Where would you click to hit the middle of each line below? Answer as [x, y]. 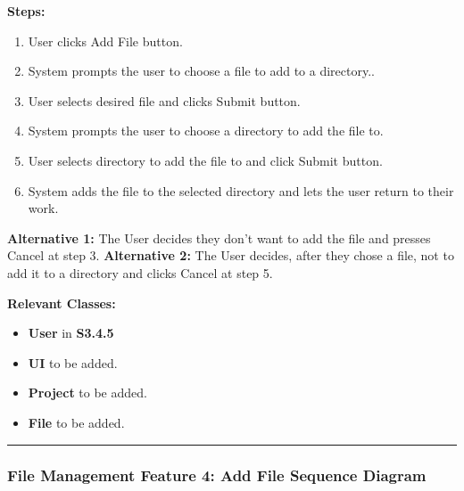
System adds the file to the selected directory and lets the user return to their [241, 190]
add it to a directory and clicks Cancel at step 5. [140, 272]
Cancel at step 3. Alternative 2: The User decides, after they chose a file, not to [231, 255]
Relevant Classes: [62, 303]
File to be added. [76, 422]
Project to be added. [87, 393]
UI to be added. [73, 362]
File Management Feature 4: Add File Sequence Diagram [217, 475]
